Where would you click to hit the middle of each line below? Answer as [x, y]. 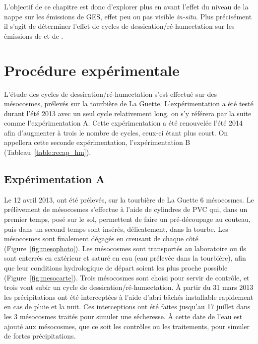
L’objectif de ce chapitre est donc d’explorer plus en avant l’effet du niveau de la [126, 6]
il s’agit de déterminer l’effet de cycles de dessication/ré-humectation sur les [119, 26]
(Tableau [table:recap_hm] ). [48, 152]
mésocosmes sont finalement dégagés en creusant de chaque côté [101, 239]
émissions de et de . [34, 35]
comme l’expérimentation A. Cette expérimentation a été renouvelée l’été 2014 [124, 123]
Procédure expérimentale [92, 70]
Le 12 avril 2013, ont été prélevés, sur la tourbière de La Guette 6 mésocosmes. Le [129, 199]
